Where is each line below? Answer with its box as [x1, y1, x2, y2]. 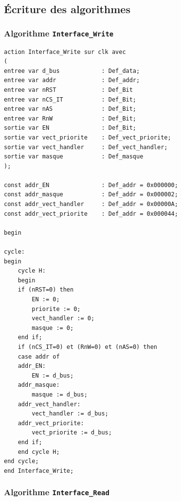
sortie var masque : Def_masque [4, 153, 144, 160]
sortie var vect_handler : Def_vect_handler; [4, 143, 168, 151]
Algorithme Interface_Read [4, 486, 109, 498]
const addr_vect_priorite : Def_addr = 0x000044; [4, 210, 178, 217]
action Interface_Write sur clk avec [4, 48, 126, 55]
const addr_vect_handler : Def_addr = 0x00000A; [4, 201, 178, 208]
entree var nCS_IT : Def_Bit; [4, 96, 137, 103]
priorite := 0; [32, 305, 81, 312]
